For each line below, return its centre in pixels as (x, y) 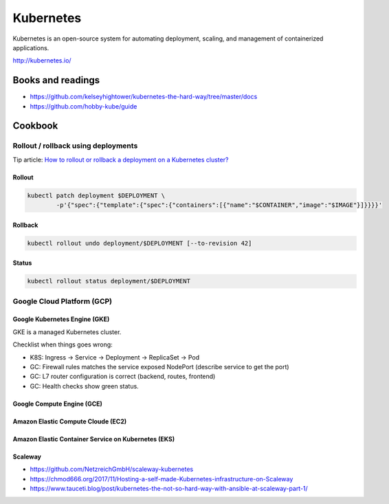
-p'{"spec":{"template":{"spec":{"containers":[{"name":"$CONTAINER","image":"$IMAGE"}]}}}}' (219, 205)
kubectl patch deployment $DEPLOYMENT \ (96, 195)
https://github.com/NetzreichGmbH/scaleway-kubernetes (112, 469)
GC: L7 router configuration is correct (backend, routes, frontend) (123, 376)
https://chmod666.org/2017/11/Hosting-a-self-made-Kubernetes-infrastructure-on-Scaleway (162, 479)
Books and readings (56, 80)
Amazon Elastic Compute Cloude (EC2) (70, 421)
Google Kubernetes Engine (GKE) (61, 319)
